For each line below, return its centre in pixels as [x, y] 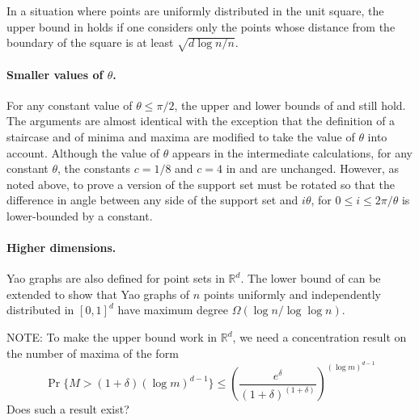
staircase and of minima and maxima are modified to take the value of [181, 136]
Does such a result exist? [68, 409]
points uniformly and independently [292, 294]
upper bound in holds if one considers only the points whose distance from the [201, 26]
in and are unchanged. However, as [312, 168]
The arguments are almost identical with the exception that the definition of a [201, 121]
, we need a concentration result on [320, 337]
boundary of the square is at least [90, 42]
